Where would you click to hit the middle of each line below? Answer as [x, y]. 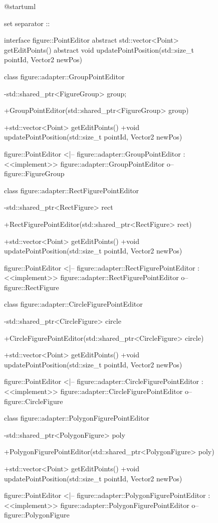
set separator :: [27, 23]
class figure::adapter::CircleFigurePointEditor [73, 304]
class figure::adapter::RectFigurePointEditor [72, 190]
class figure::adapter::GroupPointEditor [64, 76]
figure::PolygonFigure [37, 515]
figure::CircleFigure [34, 401]
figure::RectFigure [32, 287]
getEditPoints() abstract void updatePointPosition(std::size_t [99, 49]
